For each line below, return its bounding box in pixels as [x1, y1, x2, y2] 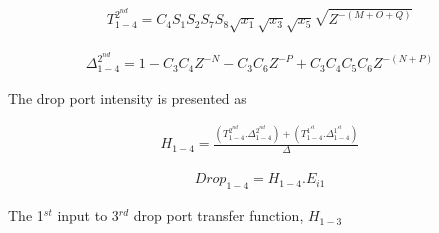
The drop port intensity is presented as [8, 87, 247, 108]
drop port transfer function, [133, 205, 304, 226]
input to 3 [57, 205, 119, 226]
